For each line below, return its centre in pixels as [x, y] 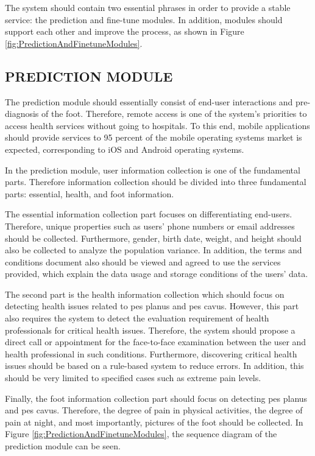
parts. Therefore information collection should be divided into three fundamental [156, 182]
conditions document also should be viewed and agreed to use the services [143, 261]
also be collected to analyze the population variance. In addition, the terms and [154, 250]
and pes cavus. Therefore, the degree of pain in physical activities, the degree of [154, 410]
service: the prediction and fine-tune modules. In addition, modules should [144, 19]
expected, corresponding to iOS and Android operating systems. [125, 149]
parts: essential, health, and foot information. [90, 193]
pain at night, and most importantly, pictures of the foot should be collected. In [154, 422]
